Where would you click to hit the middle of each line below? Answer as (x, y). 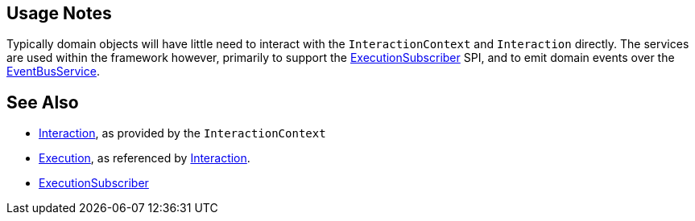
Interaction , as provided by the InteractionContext (182, 133)
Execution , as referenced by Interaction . (145, 158)
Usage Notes (59, 13)
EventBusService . (53, 72)
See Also (43, 102)
